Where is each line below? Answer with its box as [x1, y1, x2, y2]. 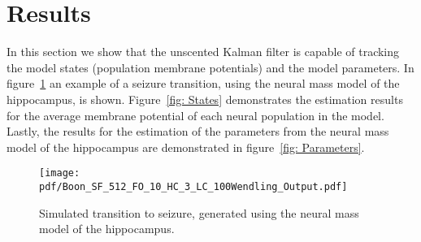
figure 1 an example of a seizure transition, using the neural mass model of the [7, 75, 400, 92]
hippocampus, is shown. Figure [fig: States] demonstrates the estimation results [7, 90, 403, 107]
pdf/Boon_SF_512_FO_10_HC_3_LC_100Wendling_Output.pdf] [39, 180, 348, 192]
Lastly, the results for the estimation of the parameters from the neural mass [7, 123, 389, 140]
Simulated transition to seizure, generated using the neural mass [39, 204, 359, 221]
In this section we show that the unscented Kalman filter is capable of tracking [7, 43, 400, 60]
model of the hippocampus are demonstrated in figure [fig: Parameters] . [7, 138, 365, 155]
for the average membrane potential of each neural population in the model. [7, 106, 384, 123]
